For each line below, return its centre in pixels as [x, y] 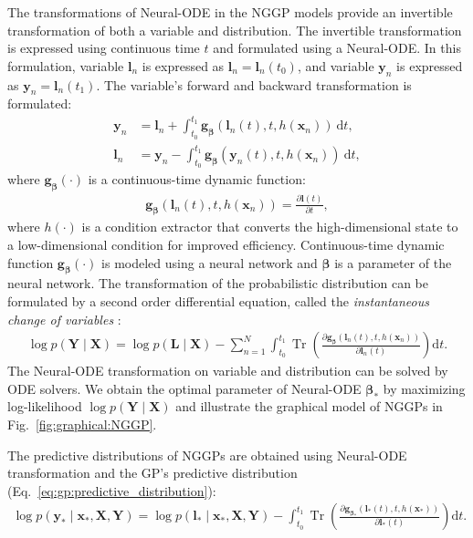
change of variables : [64, 319]
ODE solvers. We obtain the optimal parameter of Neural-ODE [184, 388]
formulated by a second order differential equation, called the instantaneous [218, 301]
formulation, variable [66, 65]
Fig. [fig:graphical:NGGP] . [82, 424]
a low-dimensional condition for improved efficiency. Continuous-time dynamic [226, 245]
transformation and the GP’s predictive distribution [152, 473]
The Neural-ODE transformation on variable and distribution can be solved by [228, 371]
